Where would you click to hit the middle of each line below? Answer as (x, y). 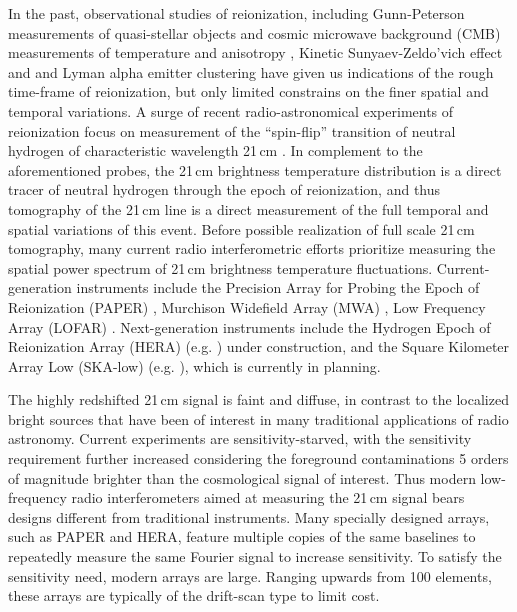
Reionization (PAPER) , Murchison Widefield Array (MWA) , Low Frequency (247, 306)
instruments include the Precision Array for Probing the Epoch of (278, 287)
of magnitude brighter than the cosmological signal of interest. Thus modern (242, 477)
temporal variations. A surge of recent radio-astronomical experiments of (231, 110)
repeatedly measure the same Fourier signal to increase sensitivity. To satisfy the (255, 556)
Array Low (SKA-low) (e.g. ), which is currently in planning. (194, 365)
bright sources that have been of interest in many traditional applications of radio (258, 418)
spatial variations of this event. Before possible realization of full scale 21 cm (241, 228)
